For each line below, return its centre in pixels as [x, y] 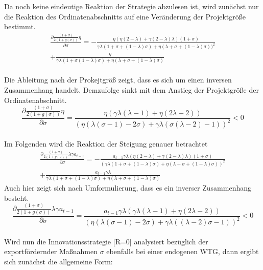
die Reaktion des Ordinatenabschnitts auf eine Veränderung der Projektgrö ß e [125, 16]
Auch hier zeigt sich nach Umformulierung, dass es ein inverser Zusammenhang [128, 188]
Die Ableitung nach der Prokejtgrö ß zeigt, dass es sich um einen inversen [118, 80]
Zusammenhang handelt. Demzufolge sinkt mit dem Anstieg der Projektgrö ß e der [131, 90]
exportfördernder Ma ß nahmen [51, 251]
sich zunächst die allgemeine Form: [58, 262]
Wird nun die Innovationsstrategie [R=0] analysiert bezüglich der [106, 241]
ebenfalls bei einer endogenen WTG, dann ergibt [183, 251]
